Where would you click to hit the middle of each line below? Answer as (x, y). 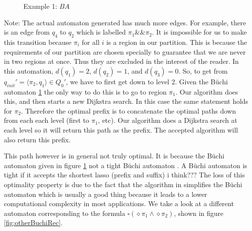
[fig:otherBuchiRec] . (33, 222)
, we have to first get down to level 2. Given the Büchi (147, 81)
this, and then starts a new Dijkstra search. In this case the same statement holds (126, 101)
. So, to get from (203, 70)
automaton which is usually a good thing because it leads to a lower (106, 194)
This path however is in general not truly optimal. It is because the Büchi (114, 156)
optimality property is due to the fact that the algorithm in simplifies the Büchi (123, 184)
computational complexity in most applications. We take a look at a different (119, 203)
